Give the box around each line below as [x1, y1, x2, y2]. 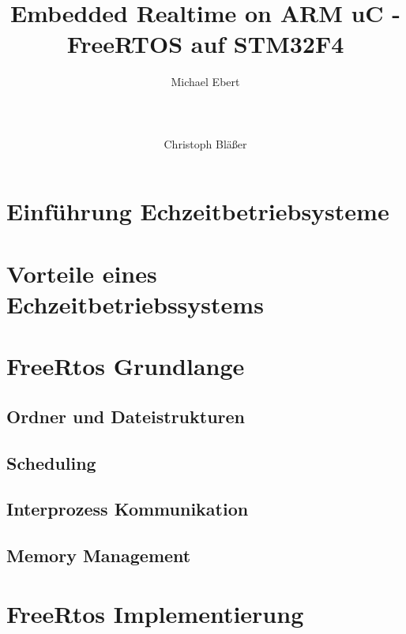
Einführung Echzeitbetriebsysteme [6, 195, 389, 227]
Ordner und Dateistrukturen [6, 403, 245, 428]
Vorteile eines [6, 257, 157, 289]
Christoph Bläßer [164, 135, 247, 152]
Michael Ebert [171, 73, 240, 90]
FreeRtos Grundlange [6, 350, 245, 382]
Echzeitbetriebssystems [6, 287, 264, 320]
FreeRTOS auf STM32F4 [66, 28, 344, 60]
